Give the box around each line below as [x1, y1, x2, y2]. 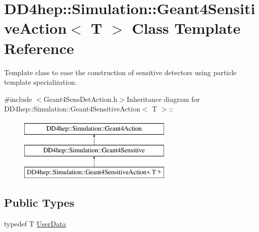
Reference [4, 37, 74, 58]
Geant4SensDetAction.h [43, 93, 118, 104]
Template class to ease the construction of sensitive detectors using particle [4, 67, 237, 77]
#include [4, 93, 32, 104]
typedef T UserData [4, 218, 66, 229]
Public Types [4, 195, 75, 210]
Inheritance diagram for [127, 93, 200, 104]
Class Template [132, 18, 241, 38]
